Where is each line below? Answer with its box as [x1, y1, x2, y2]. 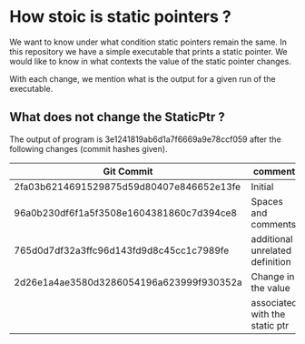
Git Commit [103, 165, 153, 177]
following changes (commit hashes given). [9, 143, 168, 154]
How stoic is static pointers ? [9, 6, 231, 27]
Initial [251, 180, 274, 193]
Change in [251, 270, 295, 283]
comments [251, 218, 297, 230]
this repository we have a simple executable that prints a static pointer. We [9, 46, 288, 56]
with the [251, 308, 286, 320]
